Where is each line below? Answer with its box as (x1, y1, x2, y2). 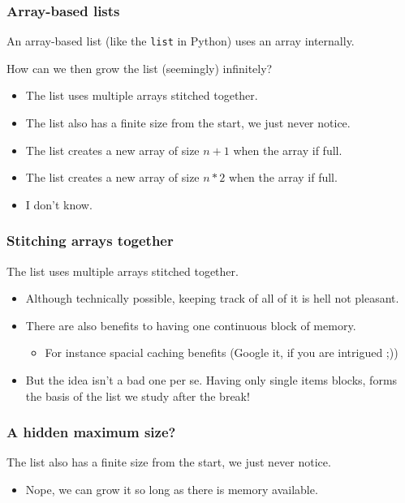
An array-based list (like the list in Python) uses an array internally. (6, 32, 355, 49)
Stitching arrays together (6, 230, 174, 251)
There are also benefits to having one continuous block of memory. (25, 316, 356, 333)
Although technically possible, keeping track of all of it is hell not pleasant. (25, 290, 399, 307)
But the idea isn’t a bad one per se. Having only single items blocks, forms (25, 372, 398, 389)
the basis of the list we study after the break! (25, 387, 250, 404)
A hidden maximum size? (6, 422, 176, 442)
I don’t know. (25, 196, 93, 213)
